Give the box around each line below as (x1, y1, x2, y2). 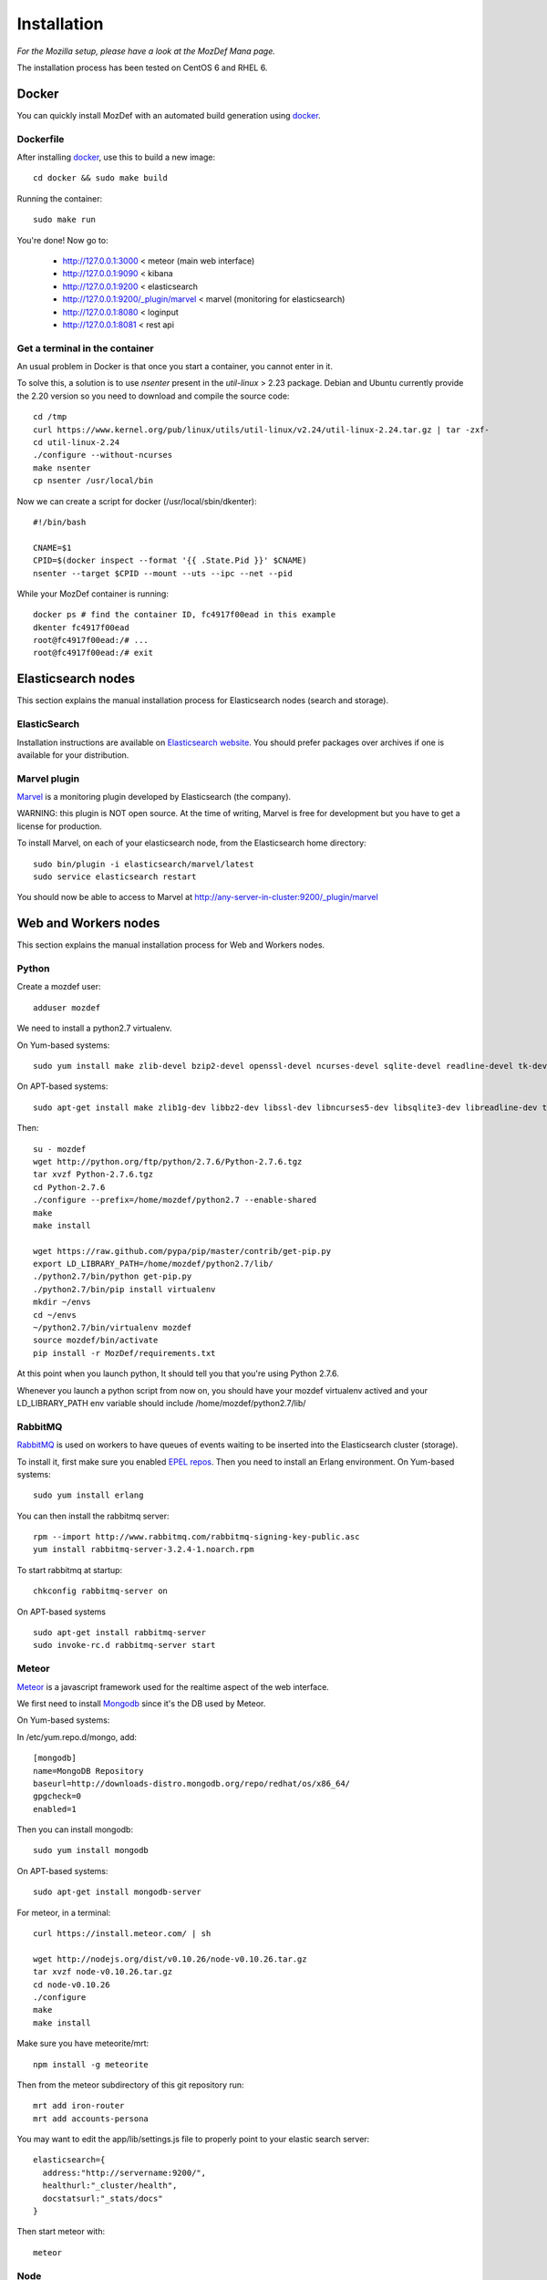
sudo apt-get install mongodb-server (33, 1887, 202, 1897)
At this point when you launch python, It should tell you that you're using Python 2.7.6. (16, 1368, 339, 1379)
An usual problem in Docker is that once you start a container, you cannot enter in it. (16, 361, 333, 372)
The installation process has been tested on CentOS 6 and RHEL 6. (16, 62, 268, 73)
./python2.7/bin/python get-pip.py (33, 1271, 192, 1281)
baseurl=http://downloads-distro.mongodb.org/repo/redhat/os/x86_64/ (33, 1778, 351, 1788)
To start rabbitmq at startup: (16, 1564, 123, 1575)
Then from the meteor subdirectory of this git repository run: (16, 2079, 245, 2090)
